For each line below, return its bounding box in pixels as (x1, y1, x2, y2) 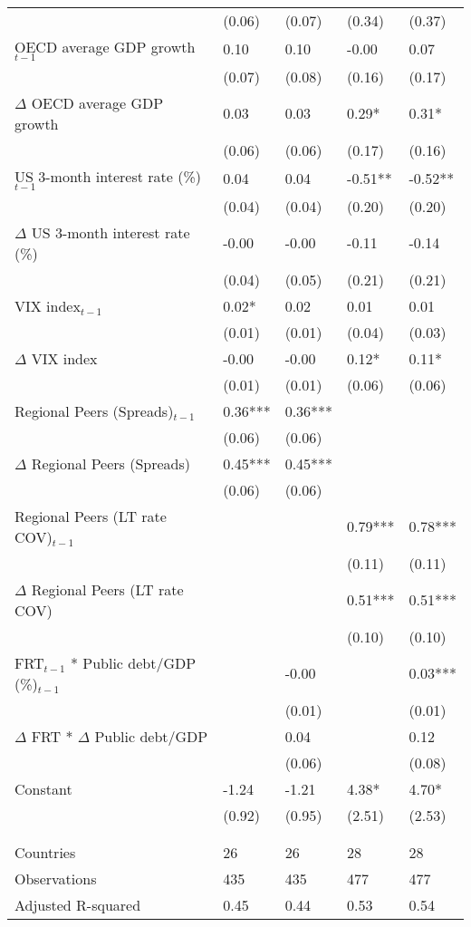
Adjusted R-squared (14, 893, 141, 915)
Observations (14, 867, 97, 889)
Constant (14, 777, 72, 799)
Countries (14, 841, 76, 863)
